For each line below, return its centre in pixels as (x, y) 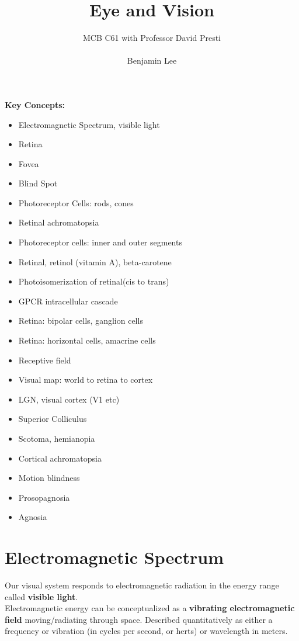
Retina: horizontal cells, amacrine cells (87, 340)
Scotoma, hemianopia (57, 438)
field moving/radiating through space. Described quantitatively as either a (139, 619)
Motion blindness (49, 478)
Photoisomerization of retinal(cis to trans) (94, 281)
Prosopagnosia (44, 497)
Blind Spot (38, 183)
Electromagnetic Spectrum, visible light (89, 124)
